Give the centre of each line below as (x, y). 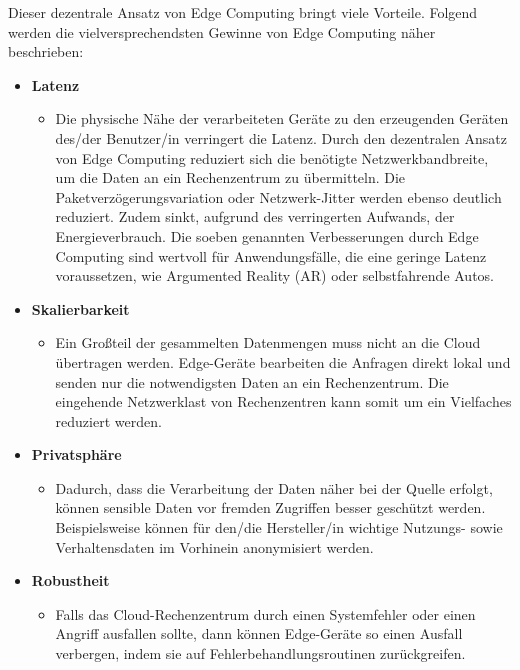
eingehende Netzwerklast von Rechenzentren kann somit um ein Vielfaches (283, 401)
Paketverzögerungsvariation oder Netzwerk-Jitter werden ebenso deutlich (278, 196)
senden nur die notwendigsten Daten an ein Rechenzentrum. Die (252, 381)
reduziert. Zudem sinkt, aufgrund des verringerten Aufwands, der (255, 216)
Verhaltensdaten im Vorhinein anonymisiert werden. (214, 546)
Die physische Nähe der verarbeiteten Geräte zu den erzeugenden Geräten (282, 118)
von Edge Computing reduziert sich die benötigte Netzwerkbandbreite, (272, 157)
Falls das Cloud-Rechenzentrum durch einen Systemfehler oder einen (265, 613)
